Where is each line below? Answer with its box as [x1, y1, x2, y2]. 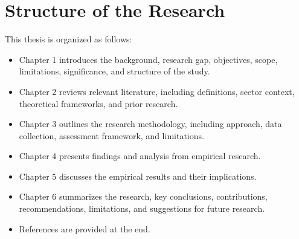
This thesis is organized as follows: [5, 33, 132, 45]
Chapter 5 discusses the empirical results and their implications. [19, 169, 257, 182]
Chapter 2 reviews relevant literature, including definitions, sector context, [19, 85, 295, 97]
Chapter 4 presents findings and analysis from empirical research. [19, 149, 261, 162]
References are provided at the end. [19, 222, 150, 235]
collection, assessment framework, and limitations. [19, 129, 204, 142]
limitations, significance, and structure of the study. [19, 65, 210, 77]
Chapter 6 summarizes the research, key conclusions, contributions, [19, 190, 268, 203]
